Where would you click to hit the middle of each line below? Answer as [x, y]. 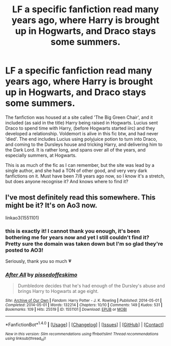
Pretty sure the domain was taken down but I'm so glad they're [84, 243]
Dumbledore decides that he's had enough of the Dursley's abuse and [91, 286]
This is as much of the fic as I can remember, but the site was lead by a [80, 165]
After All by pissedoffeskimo [41, 275]
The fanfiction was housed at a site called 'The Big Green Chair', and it [79, 117]
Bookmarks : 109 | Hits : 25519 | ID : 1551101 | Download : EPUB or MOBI [66, 310]
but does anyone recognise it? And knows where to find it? [67, 181]
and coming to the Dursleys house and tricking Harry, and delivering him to [84, 144]
